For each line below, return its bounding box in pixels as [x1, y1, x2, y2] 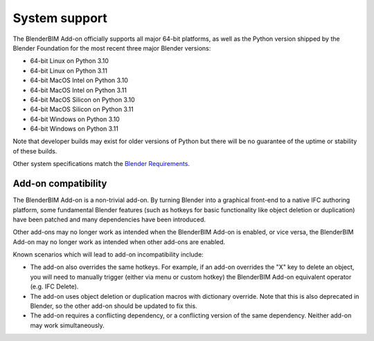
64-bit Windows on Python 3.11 [30, 125, 119, 133]
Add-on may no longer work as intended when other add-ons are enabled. [12, 237, 226, 246]
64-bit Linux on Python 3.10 [30, 57, 109, 65]
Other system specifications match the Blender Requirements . [12, 160, 190, 168]
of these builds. [12, 147, 57, 155]
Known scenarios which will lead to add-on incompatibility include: [12, 250, 204, 259]
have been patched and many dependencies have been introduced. [12, 215, 206, 223]
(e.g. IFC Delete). [30, 282, 79, 291]
